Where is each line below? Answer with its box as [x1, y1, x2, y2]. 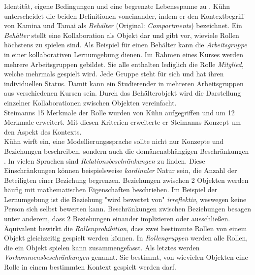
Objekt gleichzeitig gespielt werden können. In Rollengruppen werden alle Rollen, [4, 233, 248, 243]
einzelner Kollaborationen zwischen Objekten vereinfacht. [4, 97, 177, 107]
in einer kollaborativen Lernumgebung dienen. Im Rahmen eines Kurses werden [4, 49, 244, 59]
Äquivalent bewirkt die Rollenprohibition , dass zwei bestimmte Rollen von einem [4, 223, 247, 233]
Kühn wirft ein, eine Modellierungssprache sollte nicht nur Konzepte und [4, 136, 224, 146]
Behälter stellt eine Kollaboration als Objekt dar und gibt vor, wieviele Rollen [4, 30, 239, 40]
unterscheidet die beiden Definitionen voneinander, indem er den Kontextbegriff [4, 10, 244, 21]
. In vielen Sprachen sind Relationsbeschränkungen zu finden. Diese [4, 155, 205, 166]
